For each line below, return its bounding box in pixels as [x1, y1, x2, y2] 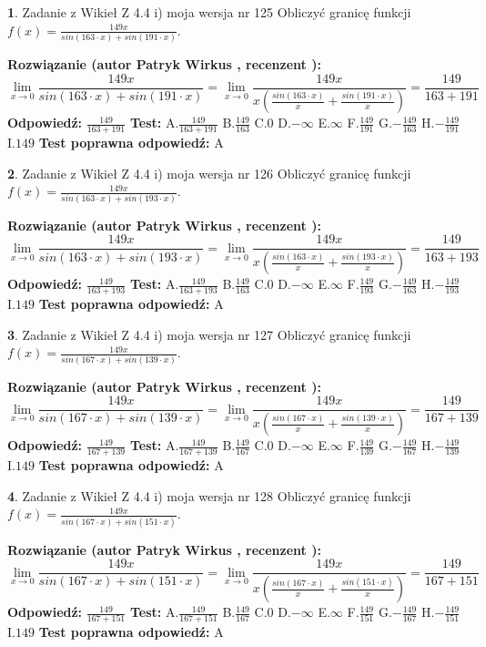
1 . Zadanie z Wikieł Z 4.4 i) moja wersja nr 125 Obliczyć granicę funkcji [7, 3, 411, 21]
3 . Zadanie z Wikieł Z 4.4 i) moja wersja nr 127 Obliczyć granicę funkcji [7, 324, 411, 344]
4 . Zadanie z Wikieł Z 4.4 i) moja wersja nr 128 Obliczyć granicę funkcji [7, 486, 411, 505]
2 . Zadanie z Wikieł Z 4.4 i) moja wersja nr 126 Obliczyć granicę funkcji [7, 163, 411, 182]
